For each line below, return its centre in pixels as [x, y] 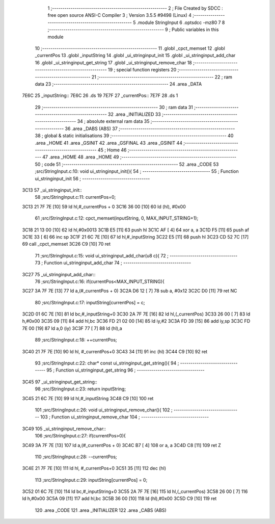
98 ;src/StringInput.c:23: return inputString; [80, 389]
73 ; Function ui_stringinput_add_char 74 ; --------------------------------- [113, 263]
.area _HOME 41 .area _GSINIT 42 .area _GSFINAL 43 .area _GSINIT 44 [109, 143]
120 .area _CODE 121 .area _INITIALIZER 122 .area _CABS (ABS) [101, 510]
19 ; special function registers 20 [142, 70]
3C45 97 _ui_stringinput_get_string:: [60, 382]
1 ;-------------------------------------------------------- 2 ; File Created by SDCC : [135, 8]
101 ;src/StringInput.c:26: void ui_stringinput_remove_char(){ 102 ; [104, 410]
